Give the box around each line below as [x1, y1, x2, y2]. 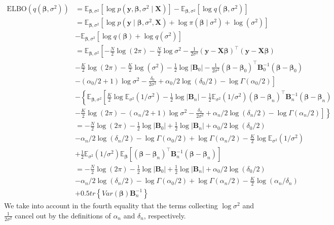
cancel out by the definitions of [15, 210, 111, 220]
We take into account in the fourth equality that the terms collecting [4, 200, 218, 210]
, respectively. [143, 210, 186, 220]
